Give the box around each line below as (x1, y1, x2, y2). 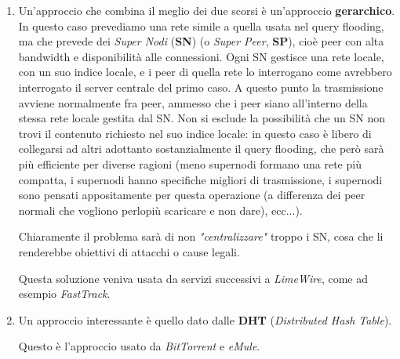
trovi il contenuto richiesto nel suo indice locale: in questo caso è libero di (18, 125, 372, 141)
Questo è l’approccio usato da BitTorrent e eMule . (18, 338, 260, 354)
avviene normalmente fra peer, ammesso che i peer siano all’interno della (18, 94, 368, 111)
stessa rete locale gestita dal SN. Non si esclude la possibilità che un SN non (18, 110, 386, 126)
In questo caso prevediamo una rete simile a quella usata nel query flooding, (18, 17, 384, 34)
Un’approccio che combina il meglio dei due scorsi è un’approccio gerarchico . (18, 2, 395, 18)
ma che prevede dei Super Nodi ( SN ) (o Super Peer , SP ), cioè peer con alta (18, 33, 384, 49)
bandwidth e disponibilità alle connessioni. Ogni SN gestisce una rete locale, (18, 48, 384, 64)
